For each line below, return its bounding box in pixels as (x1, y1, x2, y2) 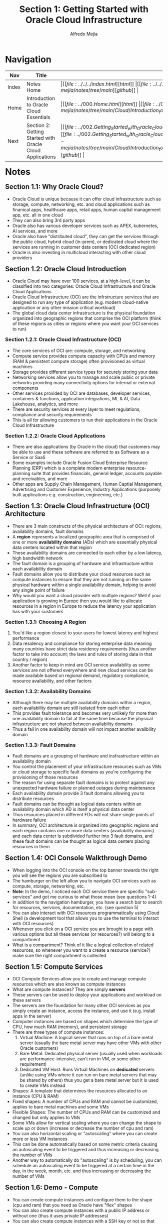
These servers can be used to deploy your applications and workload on (12, 992, 162, 998)
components (12, 385, 38, 391)
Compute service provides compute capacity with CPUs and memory (12, 353, 155, 359)
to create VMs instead (19, 1082, 65, 1088)
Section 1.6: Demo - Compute (5, 1183, 98, 1192)
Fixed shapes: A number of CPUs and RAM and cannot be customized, (12, 1098, 158, 1104)
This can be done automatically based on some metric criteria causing (12, 1141, 157, 1147)
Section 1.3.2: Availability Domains (5, 688, 91, 695)
